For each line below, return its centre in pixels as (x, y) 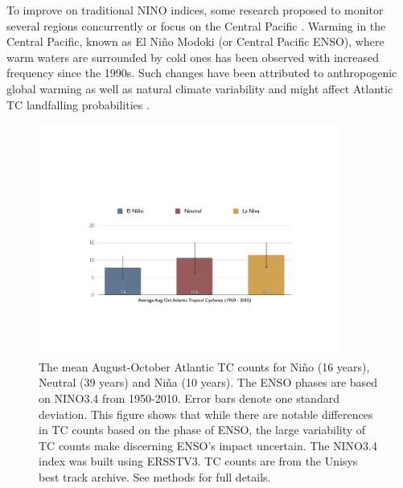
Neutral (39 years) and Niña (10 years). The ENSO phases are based (208, 382)
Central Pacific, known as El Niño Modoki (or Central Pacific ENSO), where (195, 41)
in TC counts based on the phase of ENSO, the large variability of (202, 430)
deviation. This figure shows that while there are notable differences (206, 414)
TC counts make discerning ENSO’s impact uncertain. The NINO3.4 (208, 445)
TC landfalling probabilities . (78, 104)
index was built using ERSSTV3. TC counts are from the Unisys (198, 461)
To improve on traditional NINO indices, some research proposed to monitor (195, 10)
